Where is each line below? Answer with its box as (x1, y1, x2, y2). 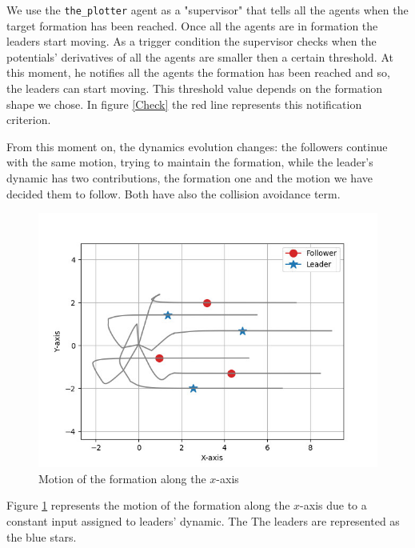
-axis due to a (300, 497, 367, 514)
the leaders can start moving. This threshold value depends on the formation (6, 80, 382, 97)
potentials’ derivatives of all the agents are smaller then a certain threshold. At (6, 48, 393, 65)
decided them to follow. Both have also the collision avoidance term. (6, 185, 341, 202)
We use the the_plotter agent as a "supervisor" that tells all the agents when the (6, 2, 409, 18)
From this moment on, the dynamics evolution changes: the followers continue (6, 138, 388, 154)
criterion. (6, 111, 51, 128)
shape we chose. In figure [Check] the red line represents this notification (6, 95, 362, 112)
